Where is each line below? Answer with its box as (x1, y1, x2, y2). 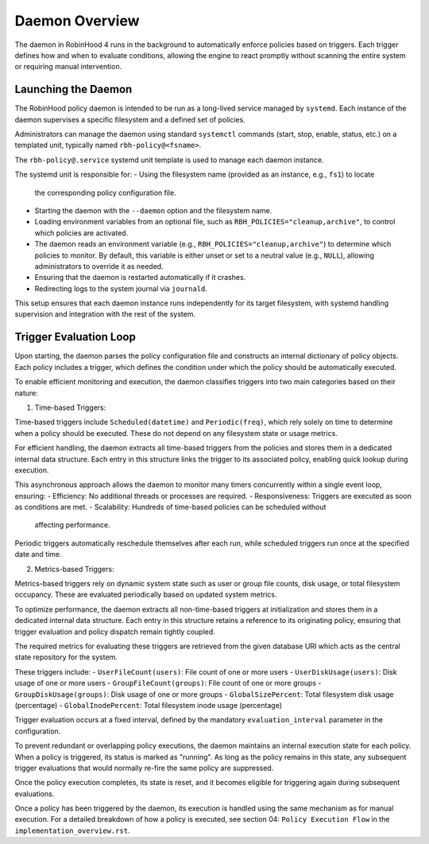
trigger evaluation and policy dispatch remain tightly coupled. (14, 627, 216, 636)
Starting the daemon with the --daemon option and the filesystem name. (34, 205, 272, 215)
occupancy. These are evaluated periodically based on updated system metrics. (14, 589, 277, 600)
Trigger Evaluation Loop (14, 330, 137, 344)
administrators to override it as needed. (34, 261, 164, 270)
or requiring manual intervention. (14, 62, 122, 72)
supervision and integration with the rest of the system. (14, 309, 196, 319)
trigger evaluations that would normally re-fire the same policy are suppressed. (14, 763, 274, 772)
